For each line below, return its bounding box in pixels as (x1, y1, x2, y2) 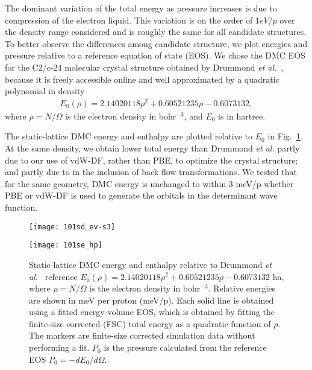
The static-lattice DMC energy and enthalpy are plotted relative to (5, 130, 253, 142)
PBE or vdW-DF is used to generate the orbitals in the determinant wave (5, 189, 278, 202)
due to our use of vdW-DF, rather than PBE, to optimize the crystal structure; (5, 153, 298, 166)
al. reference (29, 270, 78, 282)
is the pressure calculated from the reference (104, 341, 267, 354)
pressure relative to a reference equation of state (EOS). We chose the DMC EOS (5, 49, 305, 62)
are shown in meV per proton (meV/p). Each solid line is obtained (29, 293, 274, 306)
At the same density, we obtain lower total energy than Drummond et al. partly (5, 142, 300, 155)
